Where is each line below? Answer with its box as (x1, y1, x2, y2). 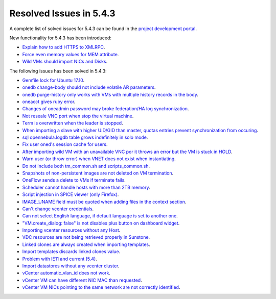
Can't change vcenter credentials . (22, 206, 94, 212)
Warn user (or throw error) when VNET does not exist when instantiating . (22, 156, 176, 162)
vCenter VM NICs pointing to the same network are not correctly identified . (22, 284, 180, 290)
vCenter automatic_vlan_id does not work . (22, 270, 111, 276)
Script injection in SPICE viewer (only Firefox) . (22, 191, 119, 197)
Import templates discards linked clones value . (22, 248, 121, 255)
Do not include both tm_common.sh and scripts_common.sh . (22, 163, 150, 169)
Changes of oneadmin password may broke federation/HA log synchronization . (22, 106, 189, 112)
